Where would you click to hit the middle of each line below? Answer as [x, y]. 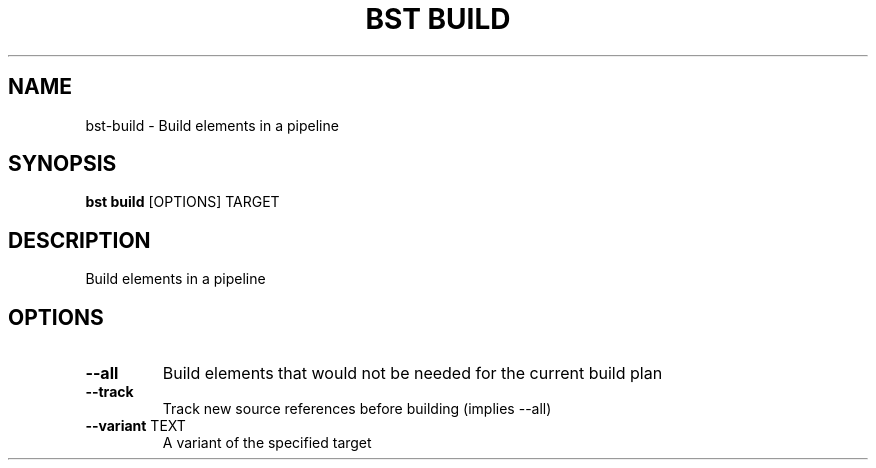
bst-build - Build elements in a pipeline [212, 125]
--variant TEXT [135, 426]
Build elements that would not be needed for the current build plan [412, 373]
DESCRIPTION [79, 240]
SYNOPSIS [62, 164]
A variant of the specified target [267, 443]
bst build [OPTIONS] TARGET [182, 202]
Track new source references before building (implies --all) [357, 409]
